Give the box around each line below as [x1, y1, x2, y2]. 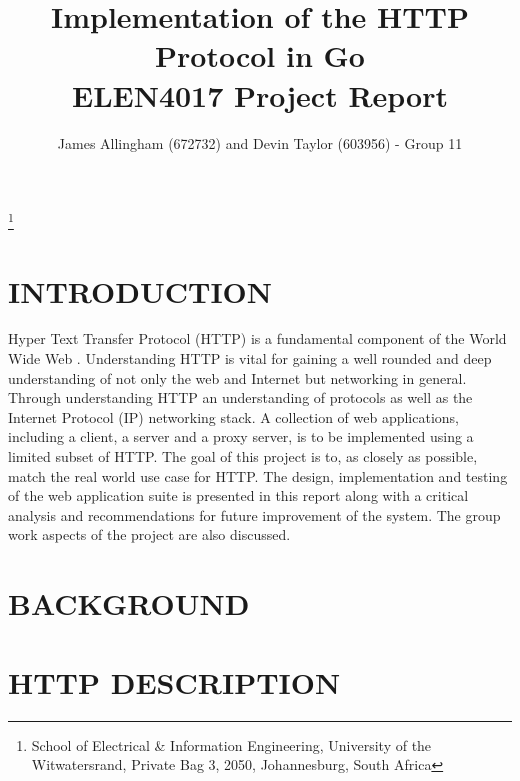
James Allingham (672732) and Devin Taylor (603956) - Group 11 [57, 132, 463, 153]
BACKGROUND [8, 583, 250, 624]
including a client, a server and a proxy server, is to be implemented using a [8, 426, 474, 447]
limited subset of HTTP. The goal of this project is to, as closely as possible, [8, 446, 478, 467]
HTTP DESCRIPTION [8, 661, 341, 702]
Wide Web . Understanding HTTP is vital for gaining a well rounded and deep [8, 348, 492, 369]
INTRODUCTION [8, 270, 273, 311]
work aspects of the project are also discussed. [8, 524, 291, 545]
